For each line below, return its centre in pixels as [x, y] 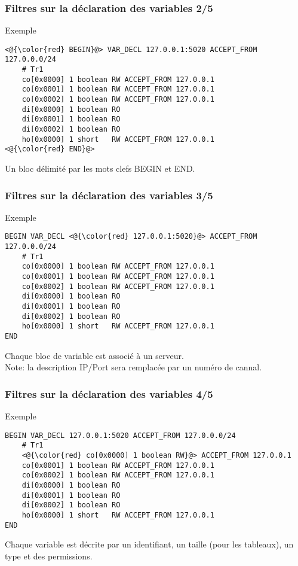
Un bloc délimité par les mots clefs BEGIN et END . [100, 168]
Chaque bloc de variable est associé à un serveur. [94, 355]
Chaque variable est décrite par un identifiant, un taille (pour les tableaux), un [149, 544]
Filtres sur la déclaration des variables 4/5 [109, 393]
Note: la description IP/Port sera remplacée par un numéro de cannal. [133, 367]
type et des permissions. [49, 556]
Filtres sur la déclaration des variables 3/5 [109, 195]
